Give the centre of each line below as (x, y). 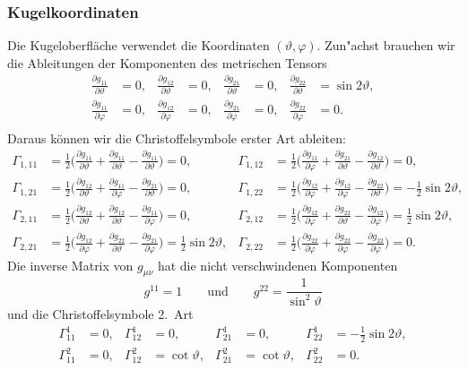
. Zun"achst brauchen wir (386, 45)
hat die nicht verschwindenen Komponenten (277, 265)
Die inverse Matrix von (70, 265)
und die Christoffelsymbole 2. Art (100, 313)
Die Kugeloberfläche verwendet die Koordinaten (139, 45)
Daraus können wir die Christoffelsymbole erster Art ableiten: (177, 138)
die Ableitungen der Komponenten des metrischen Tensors (167, 62)
